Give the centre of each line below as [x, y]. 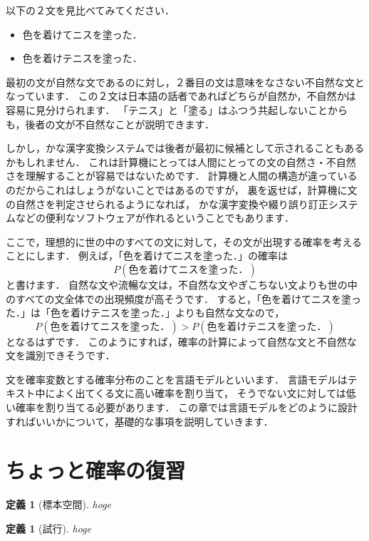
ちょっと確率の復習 [96, 470]
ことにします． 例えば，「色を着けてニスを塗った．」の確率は [147, 256]
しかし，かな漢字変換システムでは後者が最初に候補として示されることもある [185, 148]
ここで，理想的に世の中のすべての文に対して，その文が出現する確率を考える [184, 241]
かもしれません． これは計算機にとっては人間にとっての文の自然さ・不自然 [181, 161]
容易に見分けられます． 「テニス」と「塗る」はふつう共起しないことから [177, 109]
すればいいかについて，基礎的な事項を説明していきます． [140, 421]
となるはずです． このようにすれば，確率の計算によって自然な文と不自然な [181, 341]
